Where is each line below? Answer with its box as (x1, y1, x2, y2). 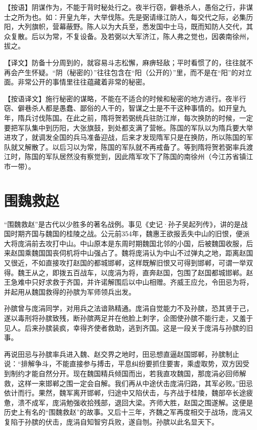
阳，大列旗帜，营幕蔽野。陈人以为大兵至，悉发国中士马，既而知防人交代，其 (4, 21, 253, 32)
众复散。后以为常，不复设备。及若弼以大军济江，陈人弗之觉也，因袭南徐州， (4, 31, 253, 41)
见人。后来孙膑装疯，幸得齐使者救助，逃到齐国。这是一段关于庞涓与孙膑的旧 (4, 322, 253, 333)
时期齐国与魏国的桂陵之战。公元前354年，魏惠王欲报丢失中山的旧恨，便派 (10, 228, 250, 239)
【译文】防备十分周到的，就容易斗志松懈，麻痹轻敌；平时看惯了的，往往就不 (4, 57, 253, 67)
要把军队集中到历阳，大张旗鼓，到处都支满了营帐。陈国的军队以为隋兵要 (4, 122, 239, 132)
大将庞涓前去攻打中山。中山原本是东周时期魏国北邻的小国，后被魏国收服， (4, 238, 246, 248)
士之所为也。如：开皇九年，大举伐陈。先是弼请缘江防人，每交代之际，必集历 (4, 11, 253, 22)
